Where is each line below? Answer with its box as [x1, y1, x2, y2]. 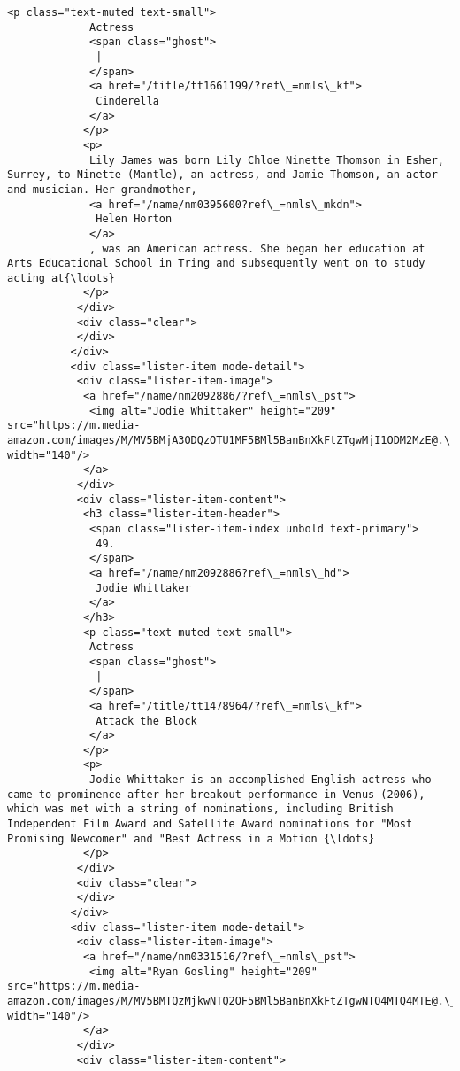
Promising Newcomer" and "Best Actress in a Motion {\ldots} [7, 832, 375, 845]
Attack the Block [96, 714, 197, 727]
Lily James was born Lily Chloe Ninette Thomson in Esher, [89, 153, 444, 167]
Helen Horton [96, 213, 172, 226]
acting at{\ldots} [7, 271, 115, 284]
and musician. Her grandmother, [7, 182, 197, 196]
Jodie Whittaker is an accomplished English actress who [89, 773, 432, 787]
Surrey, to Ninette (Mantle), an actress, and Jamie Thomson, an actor [7, 168, 438, 182]
